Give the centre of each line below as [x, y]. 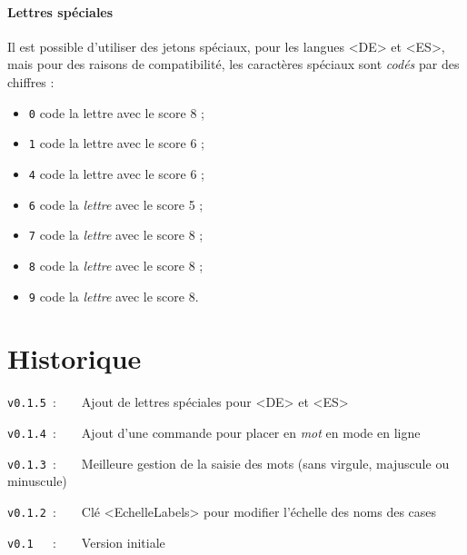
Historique [75, 358]
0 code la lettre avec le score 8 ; [116, 112]
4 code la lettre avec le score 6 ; [116, 173]
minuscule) [37, 481]
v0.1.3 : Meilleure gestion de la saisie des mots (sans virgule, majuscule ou [229, 463]
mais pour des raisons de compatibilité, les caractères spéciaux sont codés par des [233, 64]
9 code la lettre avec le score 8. [114, 296]
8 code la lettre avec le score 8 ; [116, 265]
